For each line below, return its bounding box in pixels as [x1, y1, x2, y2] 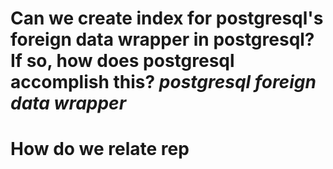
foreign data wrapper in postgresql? [10, 28, 315, 51]
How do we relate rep [10, 138, 190, 161]
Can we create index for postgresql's [10, 7, 324, 30]
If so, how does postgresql [10, 50, 235, 72]
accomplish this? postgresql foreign [10, 71, 317, 94]
